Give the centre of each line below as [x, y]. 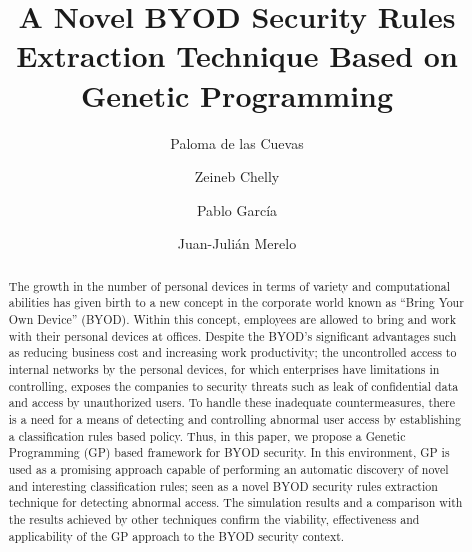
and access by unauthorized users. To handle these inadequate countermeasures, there [231, 402]
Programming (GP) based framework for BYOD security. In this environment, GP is [229, 452]
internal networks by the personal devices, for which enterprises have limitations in [224, 368]
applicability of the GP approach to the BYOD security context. [176, 535]
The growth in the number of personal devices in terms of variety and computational [229, 285]
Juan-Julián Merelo [237, 243]
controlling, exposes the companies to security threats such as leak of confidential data [233, 385]
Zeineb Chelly [237, 176]
